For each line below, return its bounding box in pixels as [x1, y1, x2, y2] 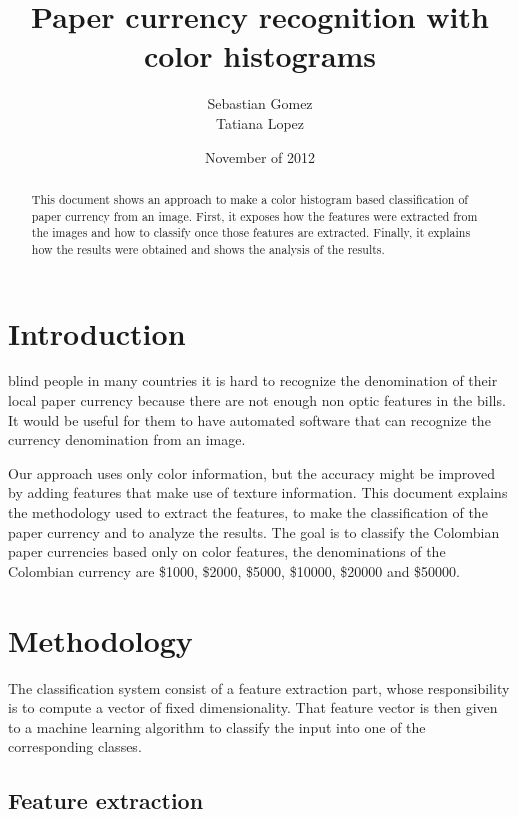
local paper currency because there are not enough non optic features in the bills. [8, 390, 506, 411]
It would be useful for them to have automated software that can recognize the [8, 409, 491, 430]
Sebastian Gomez [207, 93, 313, 114]
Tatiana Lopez [215, 112, 305, 133]
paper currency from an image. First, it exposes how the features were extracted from [31, 207, 478, 224]
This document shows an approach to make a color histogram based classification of [31, 190, 468, 207]
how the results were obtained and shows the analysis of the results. [31, 240, 385, 257]
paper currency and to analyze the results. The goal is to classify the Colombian [8, 521, 500, 542]
